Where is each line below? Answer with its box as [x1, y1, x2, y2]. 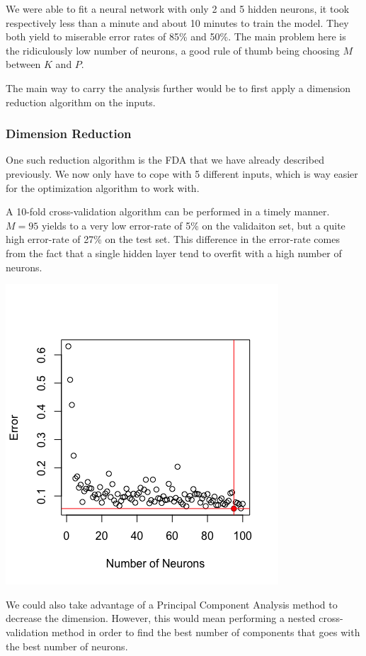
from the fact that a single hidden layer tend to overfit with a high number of [6, 245, 342, 260]
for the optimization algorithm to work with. [6, 180, 200, 195]
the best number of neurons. [6, 638, 128, 653]
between [6, 57, 41, 72]
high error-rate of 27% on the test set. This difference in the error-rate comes [6, 232, 340, 247]
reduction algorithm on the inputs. [6, 94, 156, 109]
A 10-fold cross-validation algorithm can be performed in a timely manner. [6, 204, 330, 219]
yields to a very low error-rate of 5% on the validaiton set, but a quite [41, 217, 345, 232]
